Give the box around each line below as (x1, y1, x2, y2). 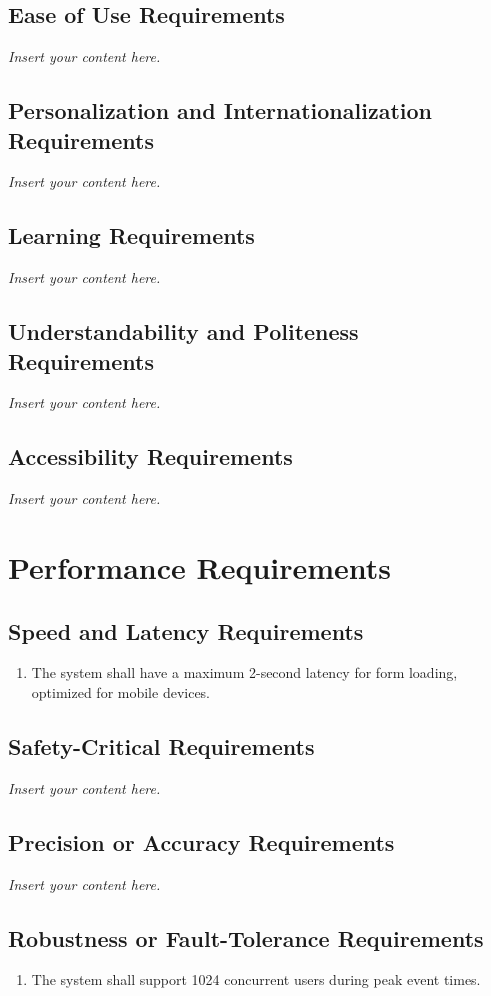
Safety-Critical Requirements (8, 730, 315, 761)
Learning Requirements (8, 220, 255, 251)
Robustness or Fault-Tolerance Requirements (8, 922, 484, 953)
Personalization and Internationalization (8, 95, 432, 126)
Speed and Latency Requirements (8, 615, 364, 646)
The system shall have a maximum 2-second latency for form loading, (31, 662, 458, 683)
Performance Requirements (8, 546, 392, 587)
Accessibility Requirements (8, 441, 293, 472)
